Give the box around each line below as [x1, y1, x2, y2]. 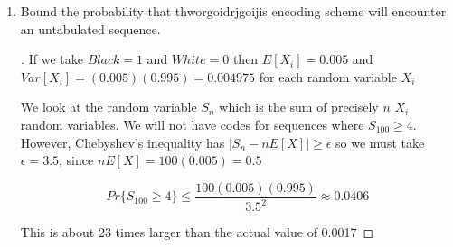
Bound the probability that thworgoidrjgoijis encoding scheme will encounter [20, 2, 447, 20]
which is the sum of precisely [219, 97, 379, 116]
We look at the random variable [20, 97, 197, 116]
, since [59, 151, 94, 169]
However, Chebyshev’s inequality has [20, 133, 225, 151]
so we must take [335, 133, 425, 151]
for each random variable [259, 67, 397, 86]
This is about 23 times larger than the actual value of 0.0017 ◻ [20, 223, 374, 242]
